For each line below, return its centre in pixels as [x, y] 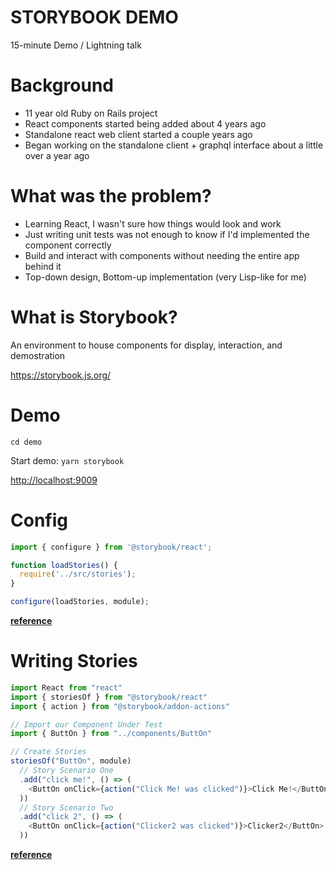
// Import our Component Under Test [86, 724]
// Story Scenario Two [66, 807]
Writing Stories [74, 661]
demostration [38, 355]
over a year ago [57, 155]
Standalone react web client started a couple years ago [138, 134]
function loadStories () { [64, 565]
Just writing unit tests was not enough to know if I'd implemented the [167, 234]
